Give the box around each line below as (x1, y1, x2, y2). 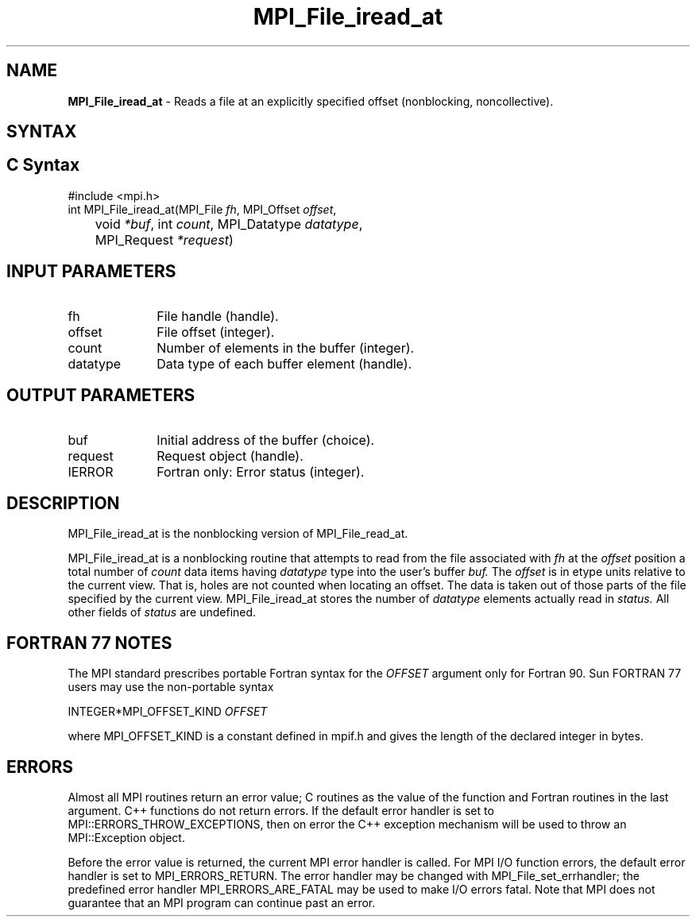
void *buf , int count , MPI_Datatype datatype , (95, 215, 363, 232)
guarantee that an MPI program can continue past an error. (68, 896, 376, 910)
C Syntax (6, 155, 80, 176)
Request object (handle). (157, 447, 304, 464)
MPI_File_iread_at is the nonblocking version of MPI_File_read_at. (68, 527, 408, 541)
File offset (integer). (157, 323, 275, 340)
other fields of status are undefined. (68, 605, 257, 620)
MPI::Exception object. (68, 831, 185, 845)
